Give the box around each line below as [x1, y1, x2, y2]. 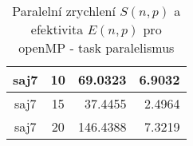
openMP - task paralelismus [18, 38, 175, 57]
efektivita [30, 20, 84, 38]
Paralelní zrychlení [12, 2, 116, 20]
